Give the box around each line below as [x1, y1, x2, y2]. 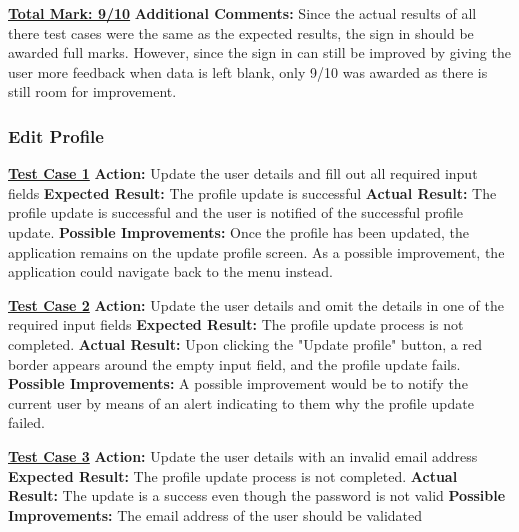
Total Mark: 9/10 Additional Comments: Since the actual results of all [8, 3, 477, 23]
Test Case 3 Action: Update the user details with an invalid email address [8, 445, 478, 466]
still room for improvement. [8, 81, 177, 102]
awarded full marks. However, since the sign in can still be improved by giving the [8, 42, 511, 63]
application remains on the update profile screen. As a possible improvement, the [8, 241, 505, 262]
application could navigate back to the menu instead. [8, 261, 333, 282]
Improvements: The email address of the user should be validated [8, 504, 423, 525]
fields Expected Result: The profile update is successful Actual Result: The [8, 182, 497, 203]
